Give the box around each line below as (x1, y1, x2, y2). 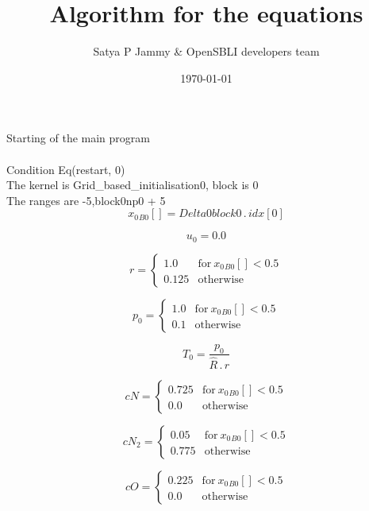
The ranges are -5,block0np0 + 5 (6, 192, 166, 208)
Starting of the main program (6, 130, 150, 146)
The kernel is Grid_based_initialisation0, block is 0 (6, 176, 259, 193)
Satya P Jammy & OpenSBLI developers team (93, 43, 320, 60)
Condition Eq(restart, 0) (6, 161, 125, 177)
